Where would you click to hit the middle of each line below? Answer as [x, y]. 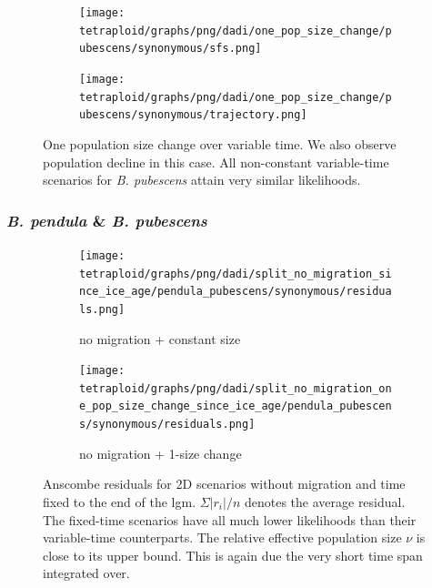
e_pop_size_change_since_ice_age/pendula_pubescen [236, 406]
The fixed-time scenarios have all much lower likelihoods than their [230, 519]
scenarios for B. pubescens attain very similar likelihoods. [202, 180]
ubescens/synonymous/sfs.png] [171, 49]
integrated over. [86, 573]
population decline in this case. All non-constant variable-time [216, 162]
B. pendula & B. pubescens [107, 220]
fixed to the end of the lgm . [120, 501]
